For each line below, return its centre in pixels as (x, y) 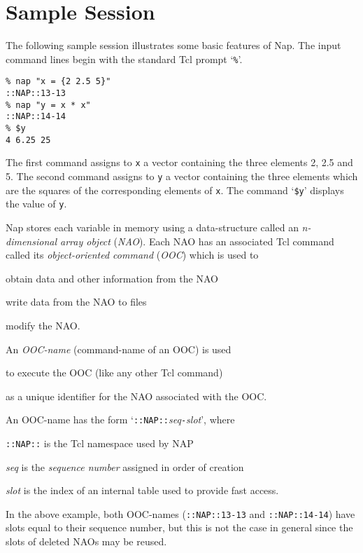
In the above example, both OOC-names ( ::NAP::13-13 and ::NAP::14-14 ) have (180, 513)
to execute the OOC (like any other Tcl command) (114, 373)
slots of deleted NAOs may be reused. (86, 541)
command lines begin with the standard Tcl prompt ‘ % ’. (124, 59)
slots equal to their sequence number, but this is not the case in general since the (179, 527)
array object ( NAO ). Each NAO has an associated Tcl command (197, 241)
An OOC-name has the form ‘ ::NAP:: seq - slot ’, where (120, 419)
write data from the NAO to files (76, 302)
